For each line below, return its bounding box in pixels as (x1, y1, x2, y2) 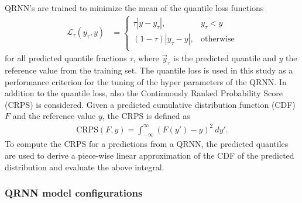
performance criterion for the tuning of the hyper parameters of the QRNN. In (5, 75, 287, 87)
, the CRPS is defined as (102, 110, 190, 122)
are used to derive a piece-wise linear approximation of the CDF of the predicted (5, 149, 294, 161)
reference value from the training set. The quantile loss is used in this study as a (5, 64, 293, 76)
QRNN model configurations (5, 185, 143, 200)
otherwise (201, 34, 235, 43)
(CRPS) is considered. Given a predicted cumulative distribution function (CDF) (5, 98, 296, 110)
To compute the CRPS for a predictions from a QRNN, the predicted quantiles (5, 138, 289, 150)
